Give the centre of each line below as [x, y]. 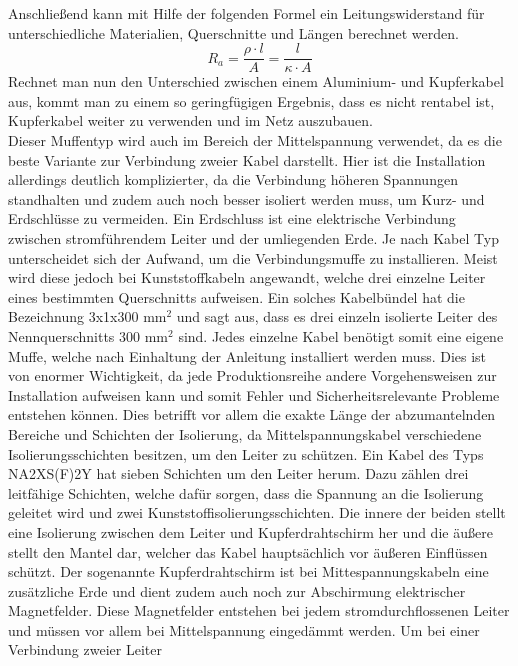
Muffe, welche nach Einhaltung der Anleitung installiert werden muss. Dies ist [247, 355]
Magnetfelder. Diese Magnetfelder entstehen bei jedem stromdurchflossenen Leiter [259, 610]
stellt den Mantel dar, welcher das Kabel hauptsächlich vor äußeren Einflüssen [248, 551]
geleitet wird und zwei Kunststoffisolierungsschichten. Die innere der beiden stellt [257, 512]
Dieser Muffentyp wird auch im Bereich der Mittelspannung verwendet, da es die [255, 140]
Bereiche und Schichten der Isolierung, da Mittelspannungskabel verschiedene [245, 433]
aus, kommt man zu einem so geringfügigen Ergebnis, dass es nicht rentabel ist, [251, 100]
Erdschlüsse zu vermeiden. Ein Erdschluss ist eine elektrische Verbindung [232, 218]
